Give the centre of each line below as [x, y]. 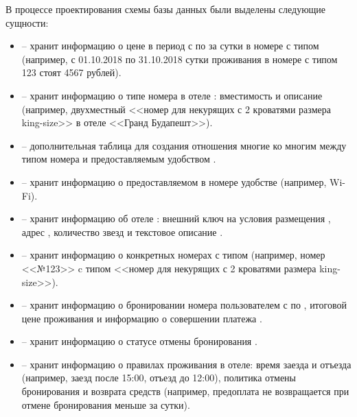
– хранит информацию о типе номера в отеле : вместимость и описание [172, 95]
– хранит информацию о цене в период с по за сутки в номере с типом [170, 46]
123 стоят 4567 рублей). [71, 72]
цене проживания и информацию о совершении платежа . [142, 318]
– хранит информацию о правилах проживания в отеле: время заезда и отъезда [186, 364]
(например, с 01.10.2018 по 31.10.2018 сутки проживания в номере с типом [180, 59]
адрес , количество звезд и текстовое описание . [122, 231]
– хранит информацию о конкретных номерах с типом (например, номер [173, 255]
